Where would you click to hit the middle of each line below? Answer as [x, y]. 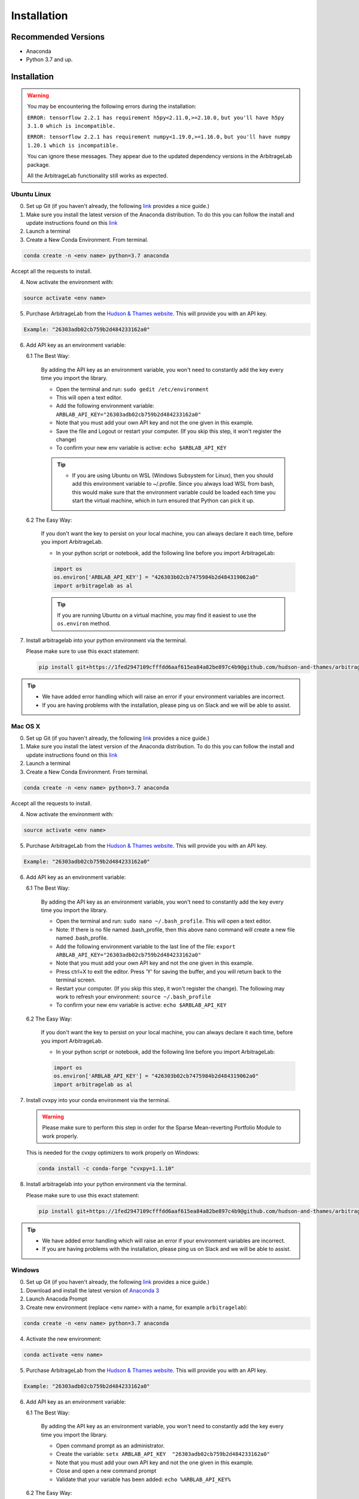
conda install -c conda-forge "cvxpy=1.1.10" [107, 1169]
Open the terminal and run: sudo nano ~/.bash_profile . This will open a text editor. [164, 921]
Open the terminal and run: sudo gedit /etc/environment [132, 389]
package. [39, 164]
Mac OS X [26, 726]
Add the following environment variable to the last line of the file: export [146, 946]
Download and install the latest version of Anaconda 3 [93, 1290]
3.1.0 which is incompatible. [72, 126]
